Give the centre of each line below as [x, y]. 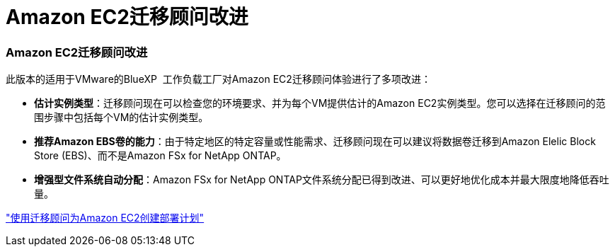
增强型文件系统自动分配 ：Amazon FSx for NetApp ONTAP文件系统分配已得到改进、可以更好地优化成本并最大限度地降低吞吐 [322, 180]
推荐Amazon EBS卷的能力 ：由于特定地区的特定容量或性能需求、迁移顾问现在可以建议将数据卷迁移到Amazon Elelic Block [315, 142]
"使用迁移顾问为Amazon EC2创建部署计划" [105, 218]
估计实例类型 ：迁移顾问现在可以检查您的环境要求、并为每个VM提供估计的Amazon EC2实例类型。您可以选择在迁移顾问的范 [320, 103]
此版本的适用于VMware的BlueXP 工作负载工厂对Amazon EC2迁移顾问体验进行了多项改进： [218, 79]
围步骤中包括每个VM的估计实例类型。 [121, 118]
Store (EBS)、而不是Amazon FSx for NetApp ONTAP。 [160, 156]
